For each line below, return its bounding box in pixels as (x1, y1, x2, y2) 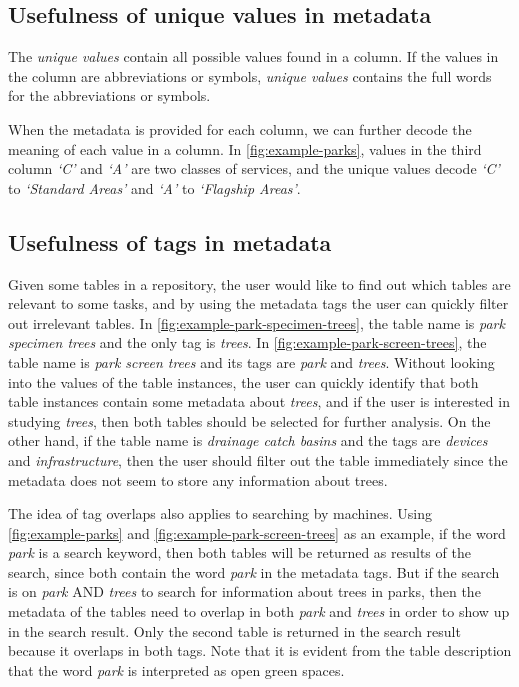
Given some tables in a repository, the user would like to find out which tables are (8, 273, 511, 294)
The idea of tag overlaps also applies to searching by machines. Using (8, 503, 433, 524)
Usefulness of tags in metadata (8, 226, 332, 257)
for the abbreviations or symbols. (8, 85, 211, 106)
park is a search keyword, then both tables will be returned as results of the (8, 542, 471, 563)
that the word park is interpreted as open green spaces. (8, 659, 345, 680)
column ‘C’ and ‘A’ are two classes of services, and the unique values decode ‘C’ (8, 158, 500, 179)
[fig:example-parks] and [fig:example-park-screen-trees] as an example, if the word (8, 522, 506, 543)
